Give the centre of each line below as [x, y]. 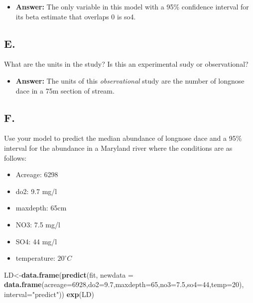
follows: [15, 157]
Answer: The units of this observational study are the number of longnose [130, 80]
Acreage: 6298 [37, 174]
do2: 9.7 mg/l [36, 191]
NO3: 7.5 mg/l [38, 224]
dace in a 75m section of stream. [65, 90]
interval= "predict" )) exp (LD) [49, 294]
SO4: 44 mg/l [36, 241]
